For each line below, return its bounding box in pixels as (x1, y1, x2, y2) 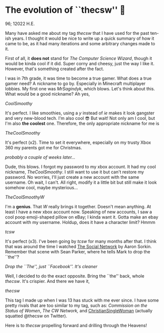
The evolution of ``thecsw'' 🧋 (5, 4, 126, 16)
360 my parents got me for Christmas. (5, 144, 82, 150)
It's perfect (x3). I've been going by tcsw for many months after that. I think (5, 238, 157, 244)
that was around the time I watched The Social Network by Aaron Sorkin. (5, 243, 152, 250)
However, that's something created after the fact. (5, 66, 104, 72)
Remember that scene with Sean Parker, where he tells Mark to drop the (5, 249, 150, 254)
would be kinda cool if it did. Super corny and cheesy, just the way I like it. (5, 60, 155, 66)
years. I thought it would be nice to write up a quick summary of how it (12, 35, 154, 41)
